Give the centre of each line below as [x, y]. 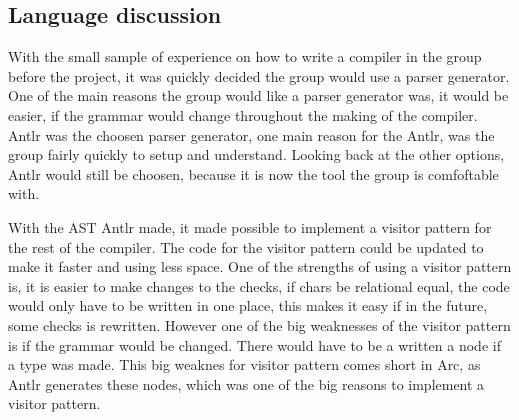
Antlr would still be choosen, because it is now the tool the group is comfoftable [253, 173]
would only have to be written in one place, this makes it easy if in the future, [248, 305]
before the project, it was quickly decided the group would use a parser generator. [259, 75]
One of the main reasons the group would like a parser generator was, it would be [258, 95]
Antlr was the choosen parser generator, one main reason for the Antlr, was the [251, 134]
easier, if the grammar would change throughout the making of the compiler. [243, 114]
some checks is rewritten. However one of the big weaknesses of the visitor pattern [259, 324]
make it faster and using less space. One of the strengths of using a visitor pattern [260, 266]
